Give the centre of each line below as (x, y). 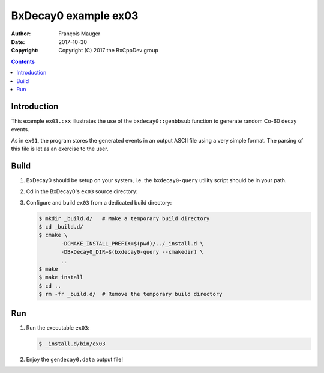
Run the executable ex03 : (58, 327)
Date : (18, 42)
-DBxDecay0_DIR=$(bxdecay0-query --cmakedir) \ (132, 252)
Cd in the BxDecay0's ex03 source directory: (82, 191)
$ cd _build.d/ (61, 227)
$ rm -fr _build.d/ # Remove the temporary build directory (130, 294)
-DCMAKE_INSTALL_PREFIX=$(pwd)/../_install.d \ (132, 243)
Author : (21, 34)
